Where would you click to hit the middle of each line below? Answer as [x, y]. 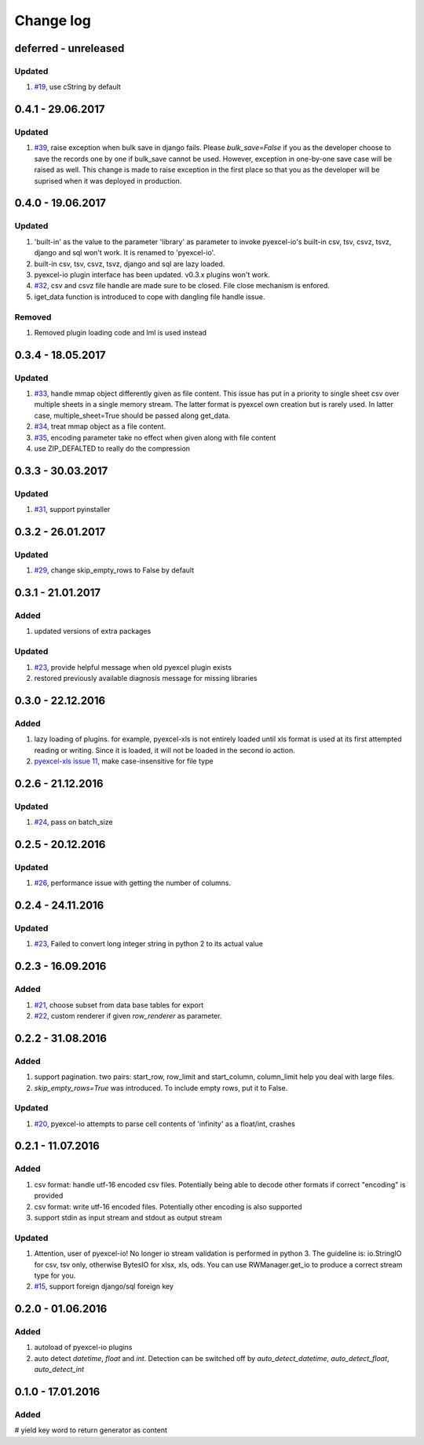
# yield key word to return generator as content [91, 1430]
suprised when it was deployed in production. [108, 181]
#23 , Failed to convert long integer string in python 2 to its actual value [148, 944]
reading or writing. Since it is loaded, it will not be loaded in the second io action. [164, 750]
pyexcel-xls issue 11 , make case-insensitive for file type [124, 761]
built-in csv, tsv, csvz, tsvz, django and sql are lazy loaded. [130, 264]
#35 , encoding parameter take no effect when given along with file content [155, 437]
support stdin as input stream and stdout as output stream [128, 1217]
